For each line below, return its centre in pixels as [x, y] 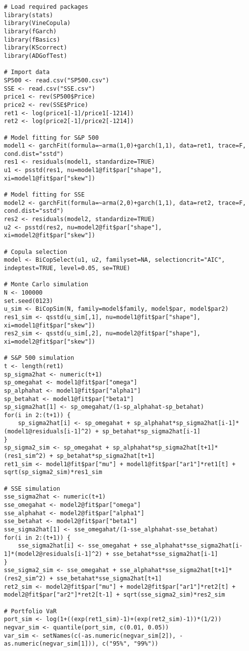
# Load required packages [46, 7]
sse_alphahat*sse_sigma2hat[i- [192, 546]
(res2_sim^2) [25, 578]
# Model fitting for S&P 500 [51, 138]
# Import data [27, 72]
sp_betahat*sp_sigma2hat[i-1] [151, 432]
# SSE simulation [32, 488]
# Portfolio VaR [30, 611]
